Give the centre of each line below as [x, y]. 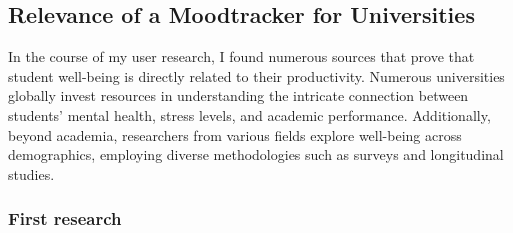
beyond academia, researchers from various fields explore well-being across [235, 134]
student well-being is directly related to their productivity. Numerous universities [256, 75]
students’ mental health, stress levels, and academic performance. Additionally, [249, 114]
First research [65, 218]
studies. [31, 173]
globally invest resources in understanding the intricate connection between [238, 95]
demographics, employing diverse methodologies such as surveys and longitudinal [256, 154]
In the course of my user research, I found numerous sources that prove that [241, 56]
